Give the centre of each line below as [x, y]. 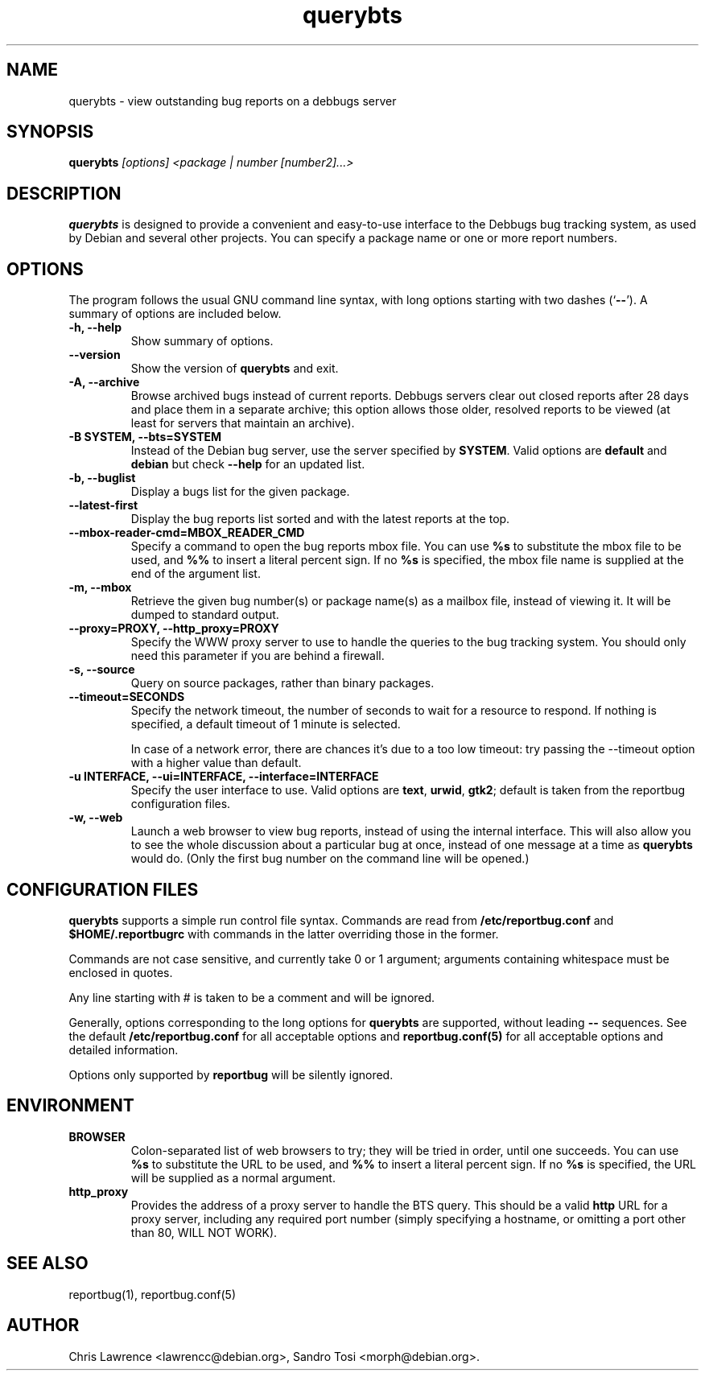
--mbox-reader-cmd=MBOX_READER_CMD [187, 533]
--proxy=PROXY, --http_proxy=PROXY [174, 629]
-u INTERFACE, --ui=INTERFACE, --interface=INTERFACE [224, 777]
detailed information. [124, 1049]
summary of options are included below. [175, 314]
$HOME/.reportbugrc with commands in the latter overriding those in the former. [284, 934]
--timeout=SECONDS [127, 697]
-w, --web [96, 818]
